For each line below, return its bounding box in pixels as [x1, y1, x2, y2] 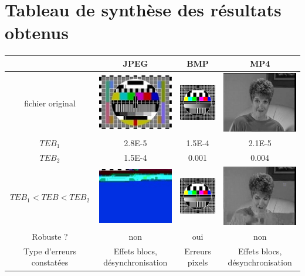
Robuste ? [32, 230, 68, 242]
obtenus [5, 20, 69, 44]
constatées [31, 256, 69, 268]
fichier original [24, 97, 76, 109]
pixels [187, 256, 208, 268]
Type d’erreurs [23, 244, 77, 257]
